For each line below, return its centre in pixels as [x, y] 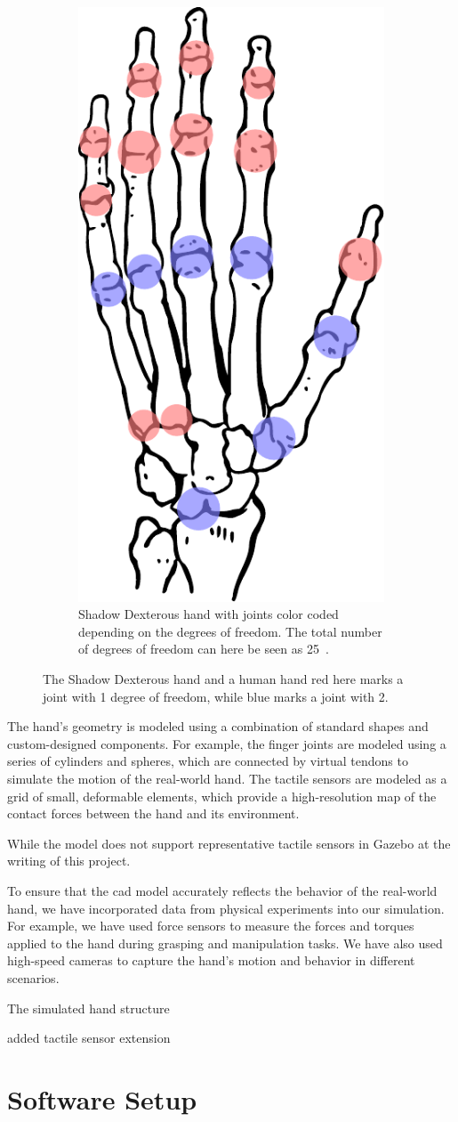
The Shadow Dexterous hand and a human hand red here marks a [223, 679]
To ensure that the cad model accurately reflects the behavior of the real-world [222, 890]
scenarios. [33, 977]
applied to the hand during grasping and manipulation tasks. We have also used [225, 943]
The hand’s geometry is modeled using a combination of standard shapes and [218, 726]
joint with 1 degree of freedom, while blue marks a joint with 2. [216, 696]
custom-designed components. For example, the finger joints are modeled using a [227, 743]
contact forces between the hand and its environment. [153, 813]
